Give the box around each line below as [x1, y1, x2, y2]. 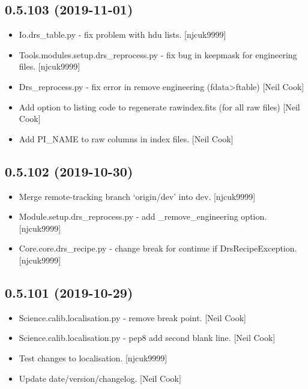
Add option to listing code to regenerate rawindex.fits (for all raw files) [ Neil [19, 100, 300, 113]
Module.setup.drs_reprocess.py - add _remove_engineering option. [19, 210, 267, 223]
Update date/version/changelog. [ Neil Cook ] [19, 372, 181, 384]
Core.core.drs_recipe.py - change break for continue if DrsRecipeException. [19, 242, 297, 255]
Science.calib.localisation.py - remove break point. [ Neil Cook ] [19, 311, 247, 324]
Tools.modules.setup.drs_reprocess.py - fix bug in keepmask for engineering [19, 48, 297, 61]
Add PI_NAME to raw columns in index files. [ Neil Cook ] [19, 132, 234, 145]
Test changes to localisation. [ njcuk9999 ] [19, 351, 168, 364]
